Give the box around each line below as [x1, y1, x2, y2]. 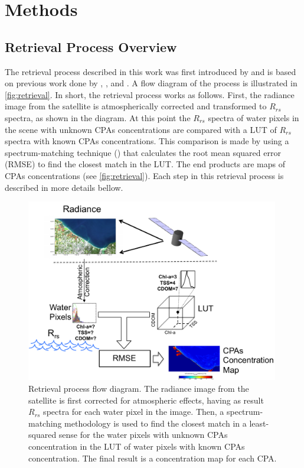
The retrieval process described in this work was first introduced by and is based [5, 65, 296, 77]
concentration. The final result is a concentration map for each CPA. [28, 451, 277, 464]
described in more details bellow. [5, 181, 123, 193]
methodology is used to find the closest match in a [64, 417, 247, 429]
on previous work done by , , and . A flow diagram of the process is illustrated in [5, 77, 298, 89]
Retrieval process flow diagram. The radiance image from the [28, 382, 249, 395]
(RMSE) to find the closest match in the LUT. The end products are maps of [5, 158, 286, 170]
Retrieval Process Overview [5, 37, 177, 56]
